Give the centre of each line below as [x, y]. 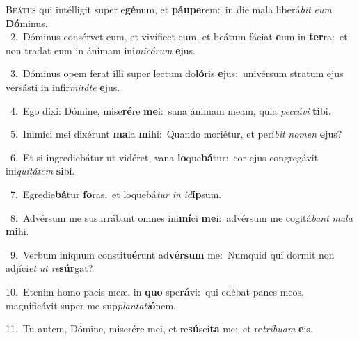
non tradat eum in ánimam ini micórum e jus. [101, 50]
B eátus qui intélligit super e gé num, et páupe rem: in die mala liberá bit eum [169, 9]
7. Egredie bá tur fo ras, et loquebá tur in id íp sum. [116, 194]
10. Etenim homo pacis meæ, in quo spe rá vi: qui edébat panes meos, [155, 291]
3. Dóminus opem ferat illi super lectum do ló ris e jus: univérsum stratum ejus [177, 73]
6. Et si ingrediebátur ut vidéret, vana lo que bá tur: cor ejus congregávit [164, 157]
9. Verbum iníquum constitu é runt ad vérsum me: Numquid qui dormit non [172, 254]
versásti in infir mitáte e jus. [63, 87]
